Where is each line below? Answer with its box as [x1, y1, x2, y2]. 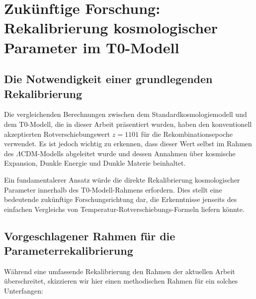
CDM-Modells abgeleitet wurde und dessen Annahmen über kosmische [20, 148, 236, 158]
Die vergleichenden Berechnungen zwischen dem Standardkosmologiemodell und [4, 109, 247, 119]
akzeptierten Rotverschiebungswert [4, 128, 110, 139]
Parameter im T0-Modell [4, 37, 179, 57]
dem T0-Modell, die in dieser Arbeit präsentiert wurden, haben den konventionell [4, 118, 252, 129]
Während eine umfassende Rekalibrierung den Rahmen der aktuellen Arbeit [4, 266, 235, 276]
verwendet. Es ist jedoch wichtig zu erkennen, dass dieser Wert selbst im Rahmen [4, 138, 252, 149]
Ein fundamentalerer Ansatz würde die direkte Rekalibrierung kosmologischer [4, 174, 240, 185]
